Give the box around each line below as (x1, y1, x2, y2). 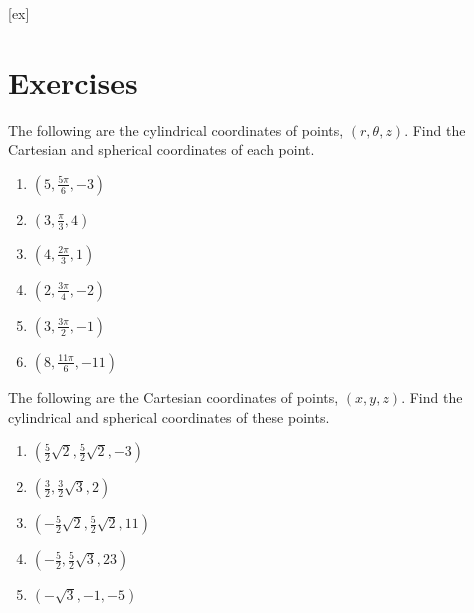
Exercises (8, 61, 138, 102)
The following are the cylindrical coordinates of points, (8, 119, 344, 140)
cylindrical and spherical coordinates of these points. (8, 406, 330, 427)
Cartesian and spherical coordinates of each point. (8, 139, 315, 160)
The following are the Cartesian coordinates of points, (8, 386, 339, 407)
